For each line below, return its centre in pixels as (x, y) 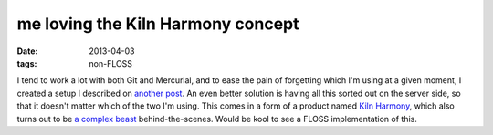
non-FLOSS (110, 63)
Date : (27, 51)
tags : (27, 63)
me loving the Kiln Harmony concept (158, 24)
